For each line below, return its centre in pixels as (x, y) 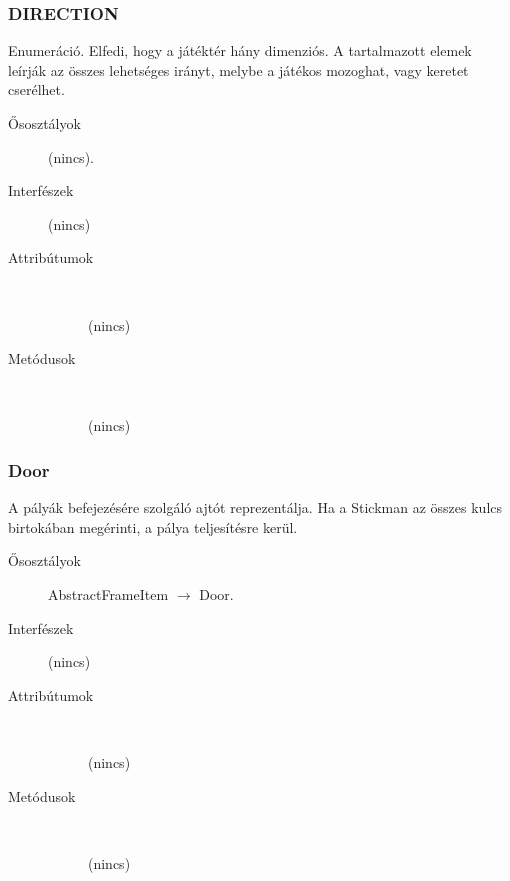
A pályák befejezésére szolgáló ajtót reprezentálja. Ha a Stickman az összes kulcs (255, 507)
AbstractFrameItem (108, 593)
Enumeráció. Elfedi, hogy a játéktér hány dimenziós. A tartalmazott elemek (240, 50)
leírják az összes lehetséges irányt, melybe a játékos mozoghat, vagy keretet (238, 69)
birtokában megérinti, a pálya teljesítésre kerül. (153, 526)
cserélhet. (36, 89)
